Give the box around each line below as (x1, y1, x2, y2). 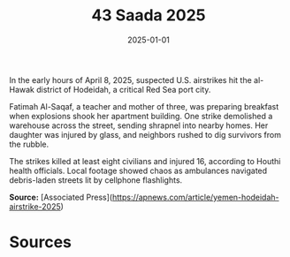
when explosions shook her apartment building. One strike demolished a (9, 110, 273, 121)
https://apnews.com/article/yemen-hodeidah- (111, 192, 279, 202)
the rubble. (9, 139, 50, 149)
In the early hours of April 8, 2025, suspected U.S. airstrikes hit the (9, 74, 252, 85)
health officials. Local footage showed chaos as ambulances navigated (9, 165, 268, 176)
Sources (9, 232, 72, 253)
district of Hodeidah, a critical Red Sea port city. (36, 84, 211, 94)
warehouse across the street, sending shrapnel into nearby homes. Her (9, 120, 269, 131)
